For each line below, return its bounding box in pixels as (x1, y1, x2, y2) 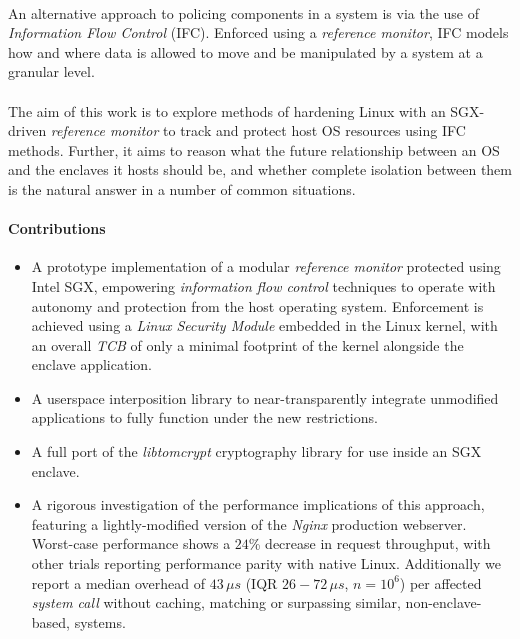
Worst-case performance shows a (31, 533, 231, 554)
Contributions (8, 218, 106, 239)
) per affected (399, 572, 482, 593)
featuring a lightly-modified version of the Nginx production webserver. (31, 513, 467, 534)
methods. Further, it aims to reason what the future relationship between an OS (8, 139, 500, 160)
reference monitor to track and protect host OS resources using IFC (50, 120, 466, 141)
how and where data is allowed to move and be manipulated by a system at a (8, 41, 483, 62)
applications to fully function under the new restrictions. (31, 407, 378, 428)
